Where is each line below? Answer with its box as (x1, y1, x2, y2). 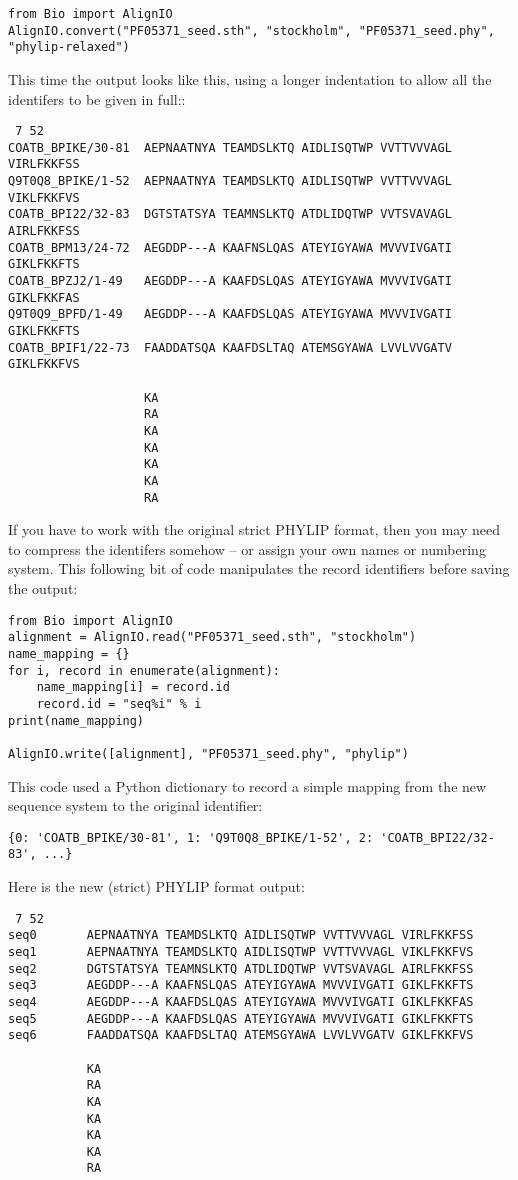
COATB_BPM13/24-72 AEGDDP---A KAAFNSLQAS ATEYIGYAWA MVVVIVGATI (8, 240, 452, 255)
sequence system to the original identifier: (8, 795, 263, 816)
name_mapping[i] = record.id (36, 680, 230, 695)
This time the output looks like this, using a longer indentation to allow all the (8, 68, 492, 89)
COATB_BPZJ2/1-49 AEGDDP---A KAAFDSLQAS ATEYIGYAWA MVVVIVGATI (8, 274, 452, 289)
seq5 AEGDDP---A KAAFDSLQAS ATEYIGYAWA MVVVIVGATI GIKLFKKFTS (8, 1011, 474, 1026)
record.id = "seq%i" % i (36, 696, 202, 711)
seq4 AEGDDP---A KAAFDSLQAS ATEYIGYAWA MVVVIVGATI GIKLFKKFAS (8, 994, 474, 1009)
